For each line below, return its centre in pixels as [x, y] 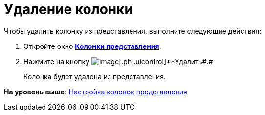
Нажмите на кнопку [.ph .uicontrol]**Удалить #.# [118, 61]
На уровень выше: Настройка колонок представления [96, 92]
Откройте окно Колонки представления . [92, 46]
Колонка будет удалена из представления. [95, 76]
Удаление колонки [69, 9]
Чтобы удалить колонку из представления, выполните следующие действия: [133, 31]
